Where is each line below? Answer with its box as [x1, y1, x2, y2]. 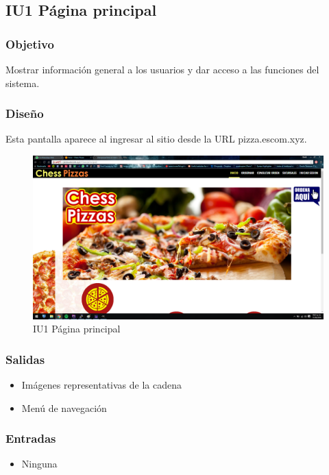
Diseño [5, 105, 44, 122]
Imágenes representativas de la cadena [21, 377, 182, 391]
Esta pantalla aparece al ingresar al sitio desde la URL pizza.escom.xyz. [5, 132, 307, 146]
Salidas [5, 350, 45, 367]
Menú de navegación [21, 400, 107, 415]
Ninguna [21, 456, 58, 471]
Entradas [5, 430, 56, 447]
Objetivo [5, 35, 54, 52]
